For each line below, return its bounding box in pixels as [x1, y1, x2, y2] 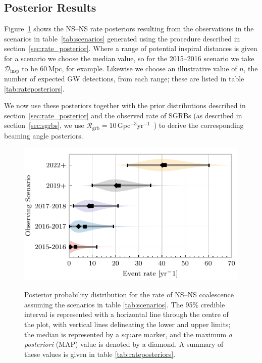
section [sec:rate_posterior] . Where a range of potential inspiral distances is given [4, 43, 257, 54]
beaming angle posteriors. [4, 130, 83, 141]
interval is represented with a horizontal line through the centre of [24, 309, 229, 320]
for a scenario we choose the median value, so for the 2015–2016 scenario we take [4, 53, 254, 63]
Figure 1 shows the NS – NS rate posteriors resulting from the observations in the [4, 23, 254, 34]
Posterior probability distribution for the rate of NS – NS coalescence [24, 289, 234, 300]
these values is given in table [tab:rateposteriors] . [24, 348, 176, 359]
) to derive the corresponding [153, 120, 244, 130]
